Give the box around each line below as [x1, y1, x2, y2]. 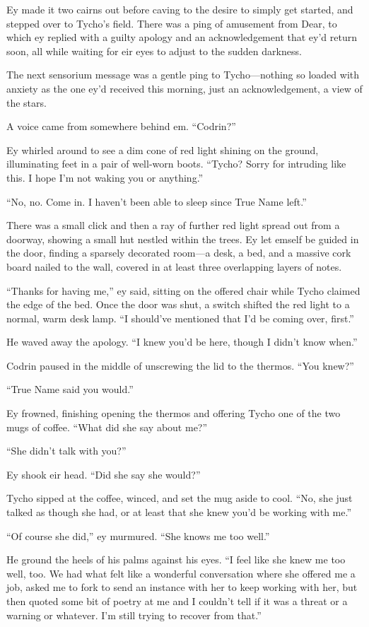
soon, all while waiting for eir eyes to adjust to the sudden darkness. [6, 43, 302, 58]
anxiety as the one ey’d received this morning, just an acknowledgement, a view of [6, 81, 363, 95]
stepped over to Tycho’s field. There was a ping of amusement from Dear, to [6, 16, 337, 30]
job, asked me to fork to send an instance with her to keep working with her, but [6, 580, 358, 594]
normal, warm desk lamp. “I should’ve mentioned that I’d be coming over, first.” [6, 310, 354, 325]
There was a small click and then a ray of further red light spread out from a [6, 218, 340, 233]
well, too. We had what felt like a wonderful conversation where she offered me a [6, 566, 356, 580]
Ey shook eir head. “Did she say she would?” [6, 467, 201, 481]
